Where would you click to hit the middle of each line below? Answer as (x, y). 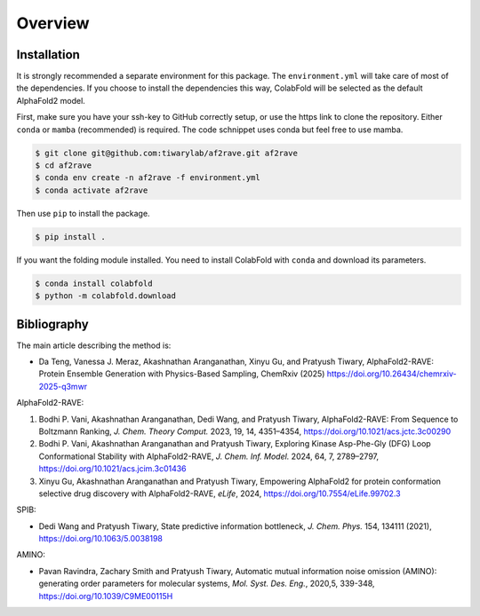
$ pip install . (71, 237)
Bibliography (52, 324)
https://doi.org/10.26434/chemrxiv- (392, 374)
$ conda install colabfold (94, 283)
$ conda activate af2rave (92, 190)
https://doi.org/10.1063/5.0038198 (101, 539)
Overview (53, 23)
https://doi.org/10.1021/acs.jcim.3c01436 (112, 469)
